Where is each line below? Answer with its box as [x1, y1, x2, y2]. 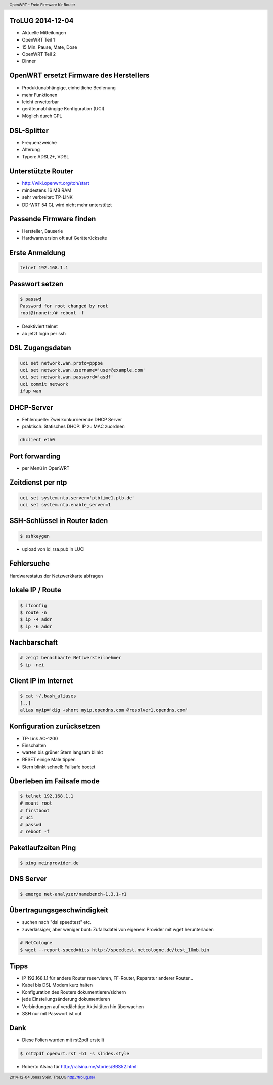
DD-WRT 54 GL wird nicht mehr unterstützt [22, 202, 112, 208]
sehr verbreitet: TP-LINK [22, 194, 73, 200]
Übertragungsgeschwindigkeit [9, 906, 109, 914]
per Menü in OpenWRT [22, 465, 70, 471]
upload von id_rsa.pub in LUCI [22, 546, 85, 552]
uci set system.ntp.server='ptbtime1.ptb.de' [20, 495, 135, 501]
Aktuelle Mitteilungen [22, 29, 66, 35]
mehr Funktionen [22, 92, 58, 98]
